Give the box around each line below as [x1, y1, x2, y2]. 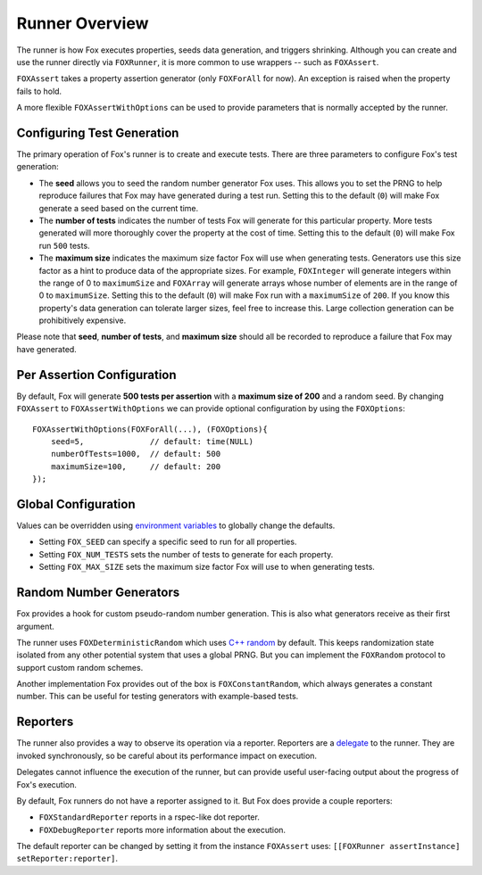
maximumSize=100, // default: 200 [50, 461, 221, 472]
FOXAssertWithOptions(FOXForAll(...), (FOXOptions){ [32, 424, 268, 434]
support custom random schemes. [16, 662, 144, 673]
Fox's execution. [16, 779, 78, 789]
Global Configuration [16, 496, 136, 512]
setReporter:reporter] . [16, 853, 119, 864]
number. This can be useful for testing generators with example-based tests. [16, 691, 299, 702]
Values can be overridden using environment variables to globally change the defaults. [16, 520, 336, 531]
